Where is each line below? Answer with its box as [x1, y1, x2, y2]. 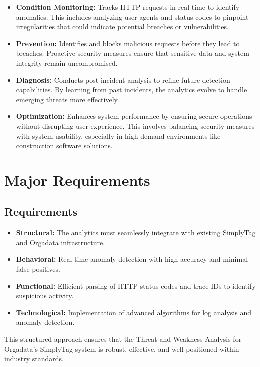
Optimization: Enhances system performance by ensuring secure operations [16, 111, 252, 121]
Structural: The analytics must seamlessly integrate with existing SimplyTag [16, 227, 256, 238]
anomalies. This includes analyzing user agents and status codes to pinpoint [16, 11, 249, 22]
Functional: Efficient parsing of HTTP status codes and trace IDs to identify [16, 280, 256, 291]
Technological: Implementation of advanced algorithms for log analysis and [16, 307, 251, 317]
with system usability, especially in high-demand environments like [16, 130, 221, 141]
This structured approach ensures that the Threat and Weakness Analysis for [4, 334, 242, 344]
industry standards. [4, 353, 64, 364]
